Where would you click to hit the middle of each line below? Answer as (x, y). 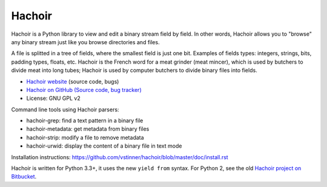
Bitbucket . (24, 177)
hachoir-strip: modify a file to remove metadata (85, 137)
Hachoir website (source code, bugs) (73, 81)
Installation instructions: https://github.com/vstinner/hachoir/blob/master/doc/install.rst (120, 157)
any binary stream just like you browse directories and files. (85, 42)
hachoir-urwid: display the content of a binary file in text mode (104, 146)
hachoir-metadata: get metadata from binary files (88, 129)
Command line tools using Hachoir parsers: (65, 110)
